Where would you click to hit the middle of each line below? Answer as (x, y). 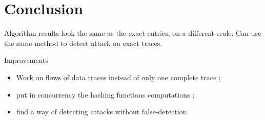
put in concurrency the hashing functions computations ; (105, 94)
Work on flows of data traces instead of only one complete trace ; (118, 77)
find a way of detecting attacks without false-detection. (103, 112)
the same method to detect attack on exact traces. (83, 43)
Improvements (26, 60)
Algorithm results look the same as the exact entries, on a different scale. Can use (133, 33)
